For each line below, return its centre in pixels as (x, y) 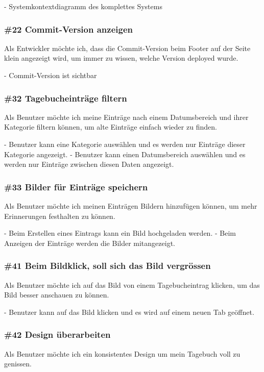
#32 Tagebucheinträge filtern (66, 98)
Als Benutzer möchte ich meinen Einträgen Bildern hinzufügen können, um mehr (131, 206)
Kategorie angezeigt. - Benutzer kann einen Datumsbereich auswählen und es (125, 154)
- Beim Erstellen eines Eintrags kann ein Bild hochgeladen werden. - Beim (120, 233)
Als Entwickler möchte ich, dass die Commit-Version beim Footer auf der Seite (127, 48)
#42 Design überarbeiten (57, 334)
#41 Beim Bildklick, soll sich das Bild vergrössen (107, 266)
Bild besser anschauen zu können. (57, 295)
